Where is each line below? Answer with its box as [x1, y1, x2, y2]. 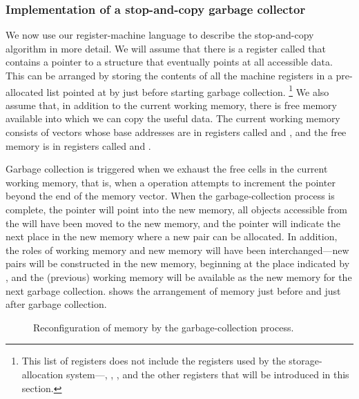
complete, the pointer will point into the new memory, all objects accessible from [6, 202, 347, 216]
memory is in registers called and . [6, 138, 151, 153]
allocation [21, 367, 64, 381]
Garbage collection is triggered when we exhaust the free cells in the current [6, 162, 328, 176]
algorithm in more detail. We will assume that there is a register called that [6, 41, 327, 55]
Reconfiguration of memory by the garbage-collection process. [33, 320, 294, 334]
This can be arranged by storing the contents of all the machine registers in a [6, 68, 333, 82]
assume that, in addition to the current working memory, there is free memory [6, 97, 337, 112]
